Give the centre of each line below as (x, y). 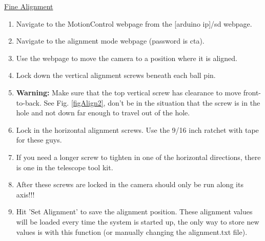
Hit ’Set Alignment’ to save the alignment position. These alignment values (134, 212)
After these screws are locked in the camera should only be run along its (130, 184)
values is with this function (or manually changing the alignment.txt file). (132, 232)
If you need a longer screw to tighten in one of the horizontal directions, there (138, 157)
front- (252, 92)
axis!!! (25, 194)
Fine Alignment (29, 6)
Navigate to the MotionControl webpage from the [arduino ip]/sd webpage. (134, 23)
